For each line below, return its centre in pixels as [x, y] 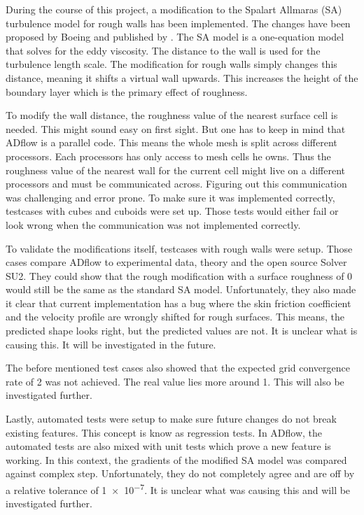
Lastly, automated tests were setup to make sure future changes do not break [171, 419]
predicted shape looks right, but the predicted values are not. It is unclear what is [182, 331]
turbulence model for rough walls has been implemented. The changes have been [178, 23]
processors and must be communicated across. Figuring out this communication [176, 184]
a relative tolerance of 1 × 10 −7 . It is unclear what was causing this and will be [178, 489]
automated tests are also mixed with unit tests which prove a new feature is [168, 446]
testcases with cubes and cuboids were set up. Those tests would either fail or [172, 211]
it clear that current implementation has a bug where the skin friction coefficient [178, 303]
